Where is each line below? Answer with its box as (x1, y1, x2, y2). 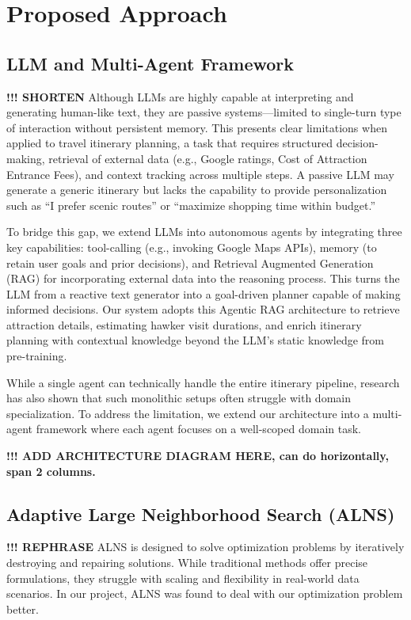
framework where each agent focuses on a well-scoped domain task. (36, 420, 361, 437)
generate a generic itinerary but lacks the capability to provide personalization (6, 181, 387, 198)
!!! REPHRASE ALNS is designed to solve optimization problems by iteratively (6, 538, 405, 555)
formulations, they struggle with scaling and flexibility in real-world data (6, 569, 360, 586)
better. (6, 600, 39, 617)
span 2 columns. (6, 462, 96, 479)
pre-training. (6, 348, 67, 364)
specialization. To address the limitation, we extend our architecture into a (6, 405, 369, 421)
